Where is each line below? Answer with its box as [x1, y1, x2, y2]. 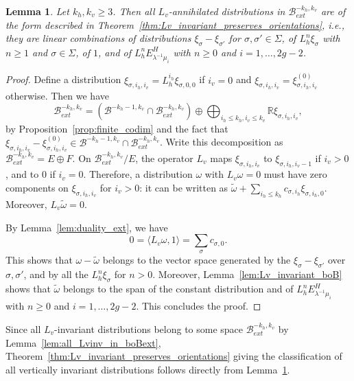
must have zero [263, 167, 327, 181]
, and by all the [23, 267, 88, 281]
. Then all [113, 4, 155, 18]
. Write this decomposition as [159, 135, 283, 149]
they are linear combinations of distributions [5, 31, 191, 45]
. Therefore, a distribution [83, 167, 193, 181]
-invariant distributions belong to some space [54, 321, 244, 336]
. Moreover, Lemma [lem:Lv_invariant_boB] [152, 267, 342, 281]
